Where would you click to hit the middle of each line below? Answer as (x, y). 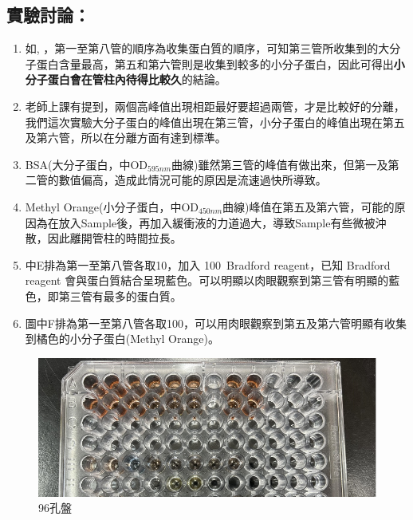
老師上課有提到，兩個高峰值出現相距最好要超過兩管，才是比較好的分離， (215, 106)
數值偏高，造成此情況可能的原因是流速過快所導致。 (193, 180)
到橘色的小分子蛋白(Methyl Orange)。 (122, 339)
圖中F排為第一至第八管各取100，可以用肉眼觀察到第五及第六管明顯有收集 (216, 323)
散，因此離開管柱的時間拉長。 (103, 238)
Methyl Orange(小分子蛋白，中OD (112, 206)
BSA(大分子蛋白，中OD (87, 164)
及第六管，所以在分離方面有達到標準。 (126, 138)
